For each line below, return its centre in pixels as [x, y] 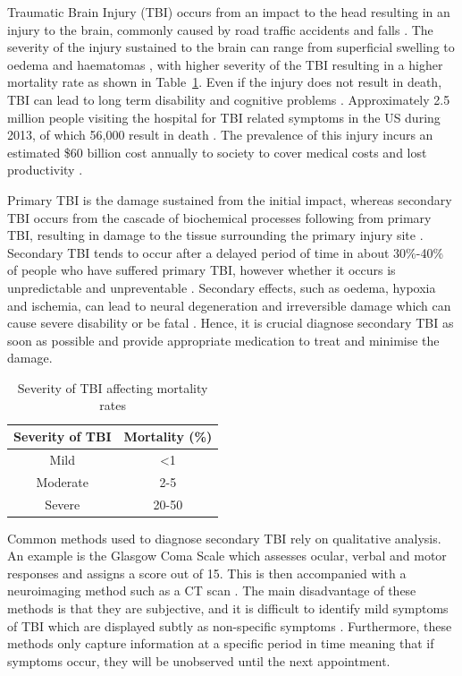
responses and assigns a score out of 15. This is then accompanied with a [207, 573]
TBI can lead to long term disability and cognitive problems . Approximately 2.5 [229, 99]
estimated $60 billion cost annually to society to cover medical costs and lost [217, 152]
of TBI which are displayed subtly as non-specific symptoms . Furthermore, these [230, 625]
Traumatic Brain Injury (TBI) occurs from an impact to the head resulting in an [229, 12]
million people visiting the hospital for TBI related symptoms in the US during [224, 117]
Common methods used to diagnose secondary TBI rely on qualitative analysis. [224, 538]
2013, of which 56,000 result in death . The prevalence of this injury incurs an [220, 135]
